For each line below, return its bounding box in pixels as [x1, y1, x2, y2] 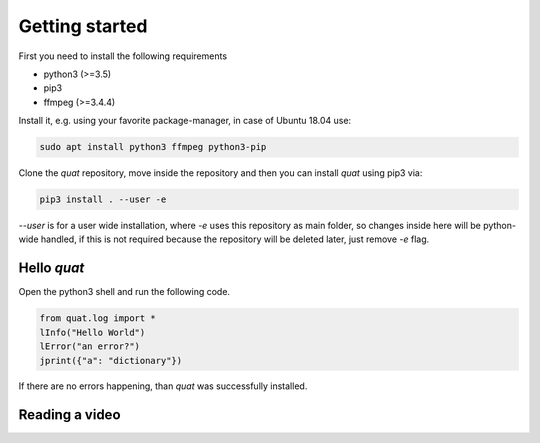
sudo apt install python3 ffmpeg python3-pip [39, 141, 267, 153]
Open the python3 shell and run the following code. [18, 286, 230, 298]
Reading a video [18, 406, 121, 424]
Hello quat [18, 260, 85, 277]
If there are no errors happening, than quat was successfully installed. [18, 380, 308, 392]
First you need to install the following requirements [18, 50, 228, 62]
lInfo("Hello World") [39, 326, 146, 338]
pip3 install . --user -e [39, 194, 167, 205]
